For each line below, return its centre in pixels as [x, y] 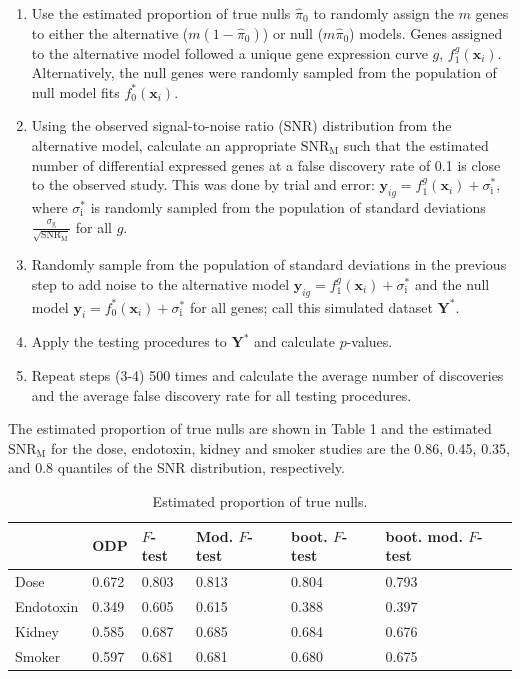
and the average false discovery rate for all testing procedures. [221, 394]
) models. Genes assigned [426, 32]
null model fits [75, 91]
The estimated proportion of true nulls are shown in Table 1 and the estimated [250, 428]
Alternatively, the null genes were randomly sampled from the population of [264, 72]
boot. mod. [424, 535]
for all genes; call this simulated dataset [311, 306]
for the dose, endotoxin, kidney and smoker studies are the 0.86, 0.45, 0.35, [280, 447]
